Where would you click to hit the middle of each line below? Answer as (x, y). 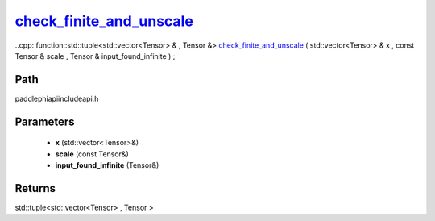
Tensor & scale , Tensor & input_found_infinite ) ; (95, 56)
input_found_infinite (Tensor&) (107, 165)
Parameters (45, 121)
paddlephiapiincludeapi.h (57, 98)
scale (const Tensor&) (92, 154)
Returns (35, 188)
